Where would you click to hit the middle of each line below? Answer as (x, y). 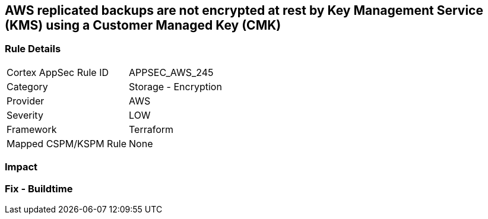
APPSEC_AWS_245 (171, 72)
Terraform (151, 129)
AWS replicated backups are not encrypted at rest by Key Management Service (244, 10)
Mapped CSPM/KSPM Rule (67, 143)
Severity (25, 115)
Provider (26, 101)
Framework (32, 129)
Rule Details (33, 49)
